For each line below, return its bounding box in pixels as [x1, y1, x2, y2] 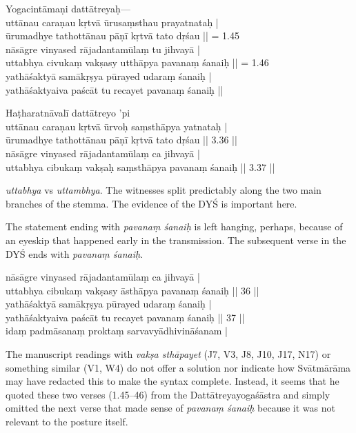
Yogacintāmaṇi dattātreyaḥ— [6, 1, 130, 15]
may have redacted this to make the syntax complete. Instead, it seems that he [6, 374, 339, 388]
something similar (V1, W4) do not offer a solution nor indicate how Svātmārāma [6, 360, 351, 374]
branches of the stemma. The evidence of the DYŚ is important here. [6, 196, 297, 210]
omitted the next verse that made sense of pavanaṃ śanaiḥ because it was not [6, 401, 335, 415]
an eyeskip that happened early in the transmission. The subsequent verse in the [6, 232, 346, 247]
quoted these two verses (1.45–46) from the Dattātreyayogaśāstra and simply [6, 387, 330, 401]
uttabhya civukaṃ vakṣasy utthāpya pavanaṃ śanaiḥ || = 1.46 [6, 55, 269, 70]
